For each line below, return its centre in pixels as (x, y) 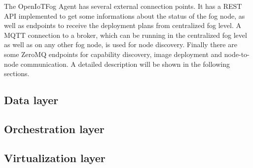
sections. (17, 73)
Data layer (31, 100)
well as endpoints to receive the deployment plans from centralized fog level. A (123, 25)
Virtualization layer (55, 157)
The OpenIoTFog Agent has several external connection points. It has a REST (123, 6)
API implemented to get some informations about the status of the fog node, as (125, 15)
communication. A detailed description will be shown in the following (125, 64)
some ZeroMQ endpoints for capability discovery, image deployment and (113, 54)
